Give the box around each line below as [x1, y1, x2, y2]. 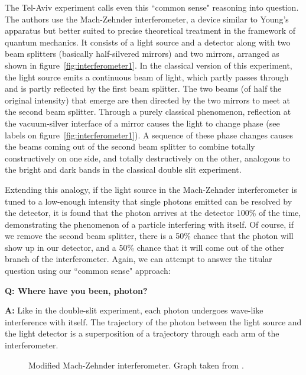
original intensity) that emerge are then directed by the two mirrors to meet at [5, 93, 290, 106]
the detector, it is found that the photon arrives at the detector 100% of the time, [5, 206, 301, 219]
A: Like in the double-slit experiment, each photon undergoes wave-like [5, 304, 263, 316]
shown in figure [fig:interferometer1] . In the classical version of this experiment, [5, 59, 292, 71]
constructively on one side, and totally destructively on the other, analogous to [5, 151, 291, 164]
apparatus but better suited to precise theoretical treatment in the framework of [5, 24, 296, 37]
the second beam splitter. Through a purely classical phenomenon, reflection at [5, 105, 291, 118]
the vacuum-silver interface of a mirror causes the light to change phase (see [5, 117, 280, 129]
